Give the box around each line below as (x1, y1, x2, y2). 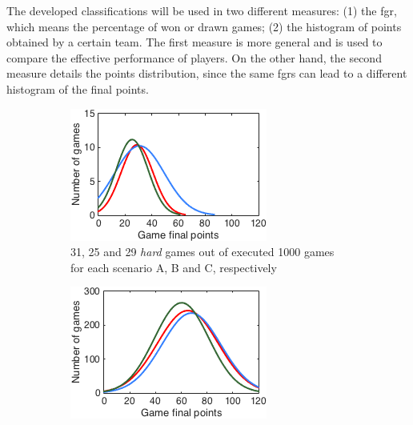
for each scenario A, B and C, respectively (70, 259, 277, 275)
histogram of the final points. (6, 80, 149, 97)
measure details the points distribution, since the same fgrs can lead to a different (6, 65, 407, 82)
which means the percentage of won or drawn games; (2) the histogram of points (6, 18, 402, 34)
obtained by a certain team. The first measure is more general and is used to (6, 34, 383, 50)
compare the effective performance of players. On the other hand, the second (6, 49, 382, 66)
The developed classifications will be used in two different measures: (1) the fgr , (6, 2, 397, 18)
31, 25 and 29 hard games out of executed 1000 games (70, 243, 335, 260)
